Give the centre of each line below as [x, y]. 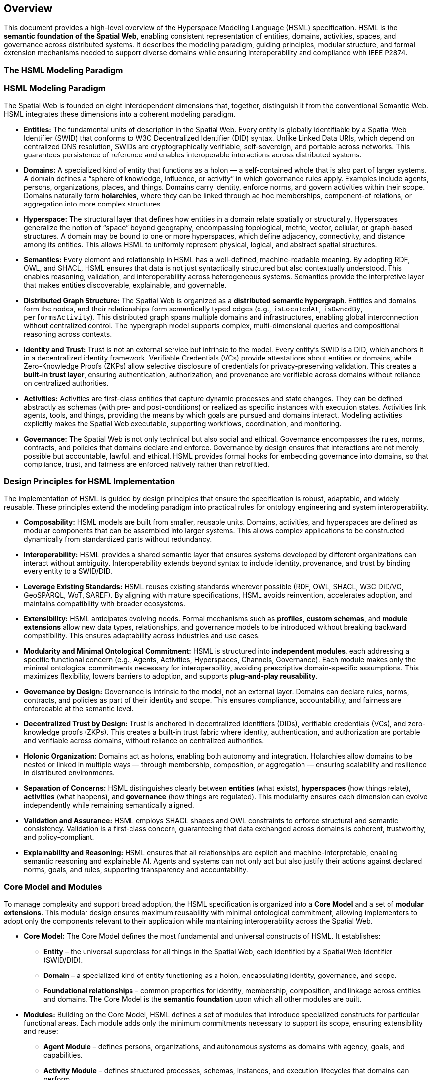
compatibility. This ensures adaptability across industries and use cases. [142, 636]
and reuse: [41, 1031]
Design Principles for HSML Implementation [90, 481]
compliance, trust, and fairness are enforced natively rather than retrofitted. [147, 464]
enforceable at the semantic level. [79, 709]
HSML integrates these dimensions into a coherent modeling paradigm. [120, 114]
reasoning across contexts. [68, 334]
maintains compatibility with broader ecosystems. [105, 604]
